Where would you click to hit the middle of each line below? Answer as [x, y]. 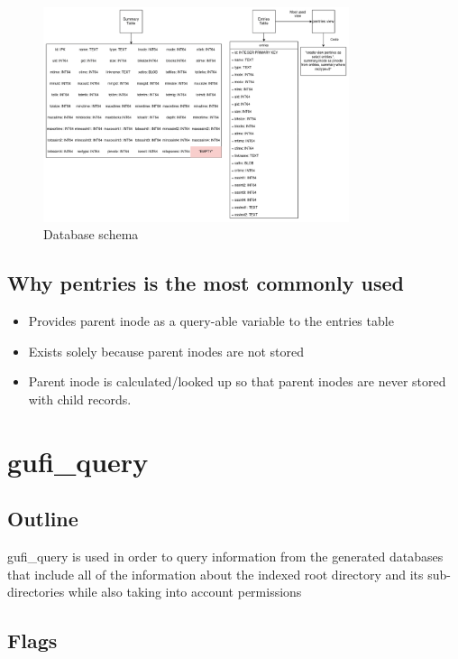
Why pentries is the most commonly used [206, 283]
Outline [43, 519]
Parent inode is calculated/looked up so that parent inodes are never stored [237, 381]
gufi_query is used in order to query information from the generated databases [225, 557]
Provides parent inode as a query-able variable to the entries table [211, 321]
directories [36, 592]
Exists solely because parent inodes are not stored [166, 351]
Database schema [91, 234]
